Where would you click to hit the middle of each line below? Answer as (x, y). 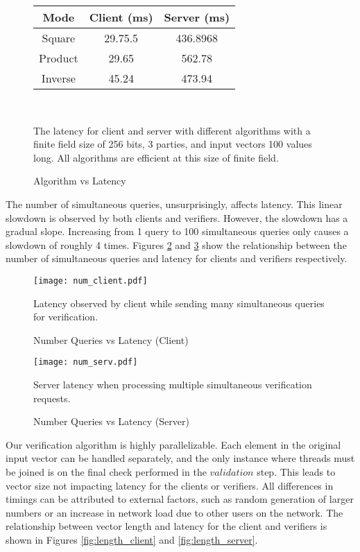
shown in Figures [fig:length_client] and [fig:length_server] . (132, 539)
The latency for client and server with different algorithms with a (172, 130)
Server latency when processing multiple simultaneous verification (173, 385)
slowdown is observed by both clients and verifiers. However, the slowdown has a (177, 217)
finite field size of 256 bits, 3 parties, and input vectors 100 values (173, 144)
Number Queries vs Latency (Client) (111, 339)
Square (59, 38)
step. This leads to (296, 472)
